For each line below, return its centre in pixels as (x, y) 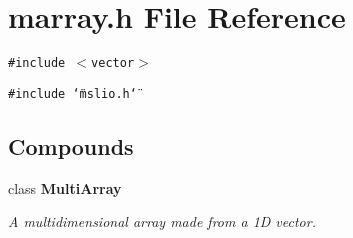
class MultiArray (65, 187)
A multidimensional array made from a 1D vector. (162, 221)
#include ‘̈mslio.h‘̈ (72, 93)
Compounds (71, 145)
